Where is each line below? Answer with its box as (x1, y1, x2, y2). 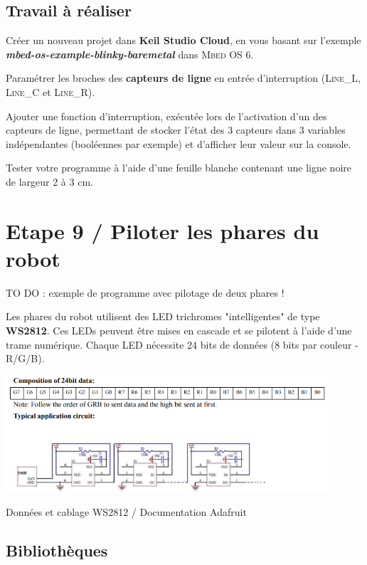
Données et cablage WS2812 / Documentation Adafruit (6, 505, 247, 519)
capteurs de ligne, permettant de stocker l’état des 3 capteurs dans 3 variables (6, 122, 346, 137)
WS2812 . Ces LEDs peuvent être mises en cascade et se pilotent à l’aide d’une (6, 323, 352, 338)
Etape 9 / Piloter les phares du (6, 216, 319, 245)
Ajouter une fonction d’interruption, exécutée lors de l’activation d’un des (6, 108, 327, 123)
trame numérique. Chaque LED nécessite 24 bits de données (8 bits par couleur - (6, 337, 358, 352)
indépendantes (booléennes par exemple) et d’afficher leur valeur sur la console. (6, 136, 351, 151)
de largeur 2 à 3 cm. (6, 174, 93, 189)
